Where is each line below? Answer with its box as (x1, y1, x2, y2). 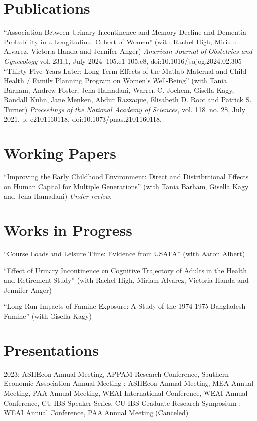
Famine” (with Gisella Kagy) (4, 311, 92, 321)
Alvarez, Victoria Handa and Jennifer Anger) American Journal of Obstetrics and (4, 46, 252, 56)
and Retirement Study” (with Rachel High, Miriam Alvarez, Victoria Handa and (4, 275, 249, 285)
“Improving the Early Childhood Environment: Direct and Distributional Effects (4, 171, 249, 182)
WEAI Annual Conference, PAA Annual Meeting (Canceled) (4, 407, 189, 418)
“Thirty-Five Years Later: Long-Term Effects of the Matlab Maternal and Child (4, 65, 247, 76)
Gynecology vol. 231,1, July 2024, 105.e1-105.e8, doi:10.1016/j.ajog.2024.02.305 (4, 55, 242, 66)
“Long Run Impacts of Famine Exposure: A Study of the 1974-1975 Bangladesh (4, 301, 246, 311)
